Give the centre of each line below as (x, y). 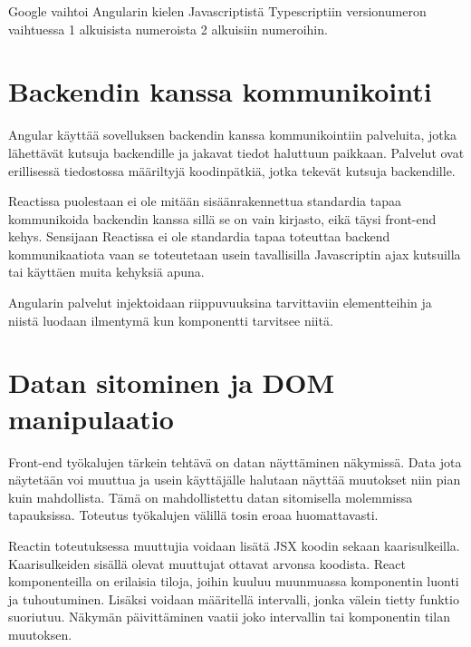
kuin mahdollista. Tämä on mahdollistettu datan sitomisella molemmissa (211, 497)
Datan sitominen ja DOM (172, 382)
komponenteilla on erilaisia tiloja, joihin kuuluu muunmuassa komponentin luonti (234, 581)
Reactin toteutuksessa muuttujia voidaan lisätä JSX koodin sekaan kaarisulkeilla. (234, 545)
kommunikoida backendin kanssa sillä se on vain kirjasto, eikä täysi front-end (222, 218)
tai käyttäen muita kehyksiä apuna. (106, 272)
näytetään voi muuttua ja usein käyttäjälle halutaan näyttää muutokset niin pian (235, 480)
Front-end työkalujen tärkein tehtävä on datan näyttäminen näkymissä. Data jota (235, 461)
